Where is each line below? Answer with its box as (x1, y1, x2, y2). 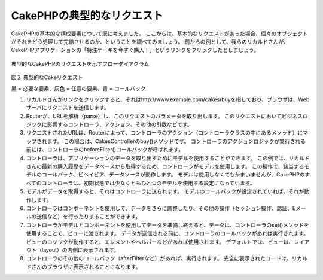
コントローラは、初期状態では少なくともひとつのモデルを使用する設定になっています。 (41, 179, 255, 187)
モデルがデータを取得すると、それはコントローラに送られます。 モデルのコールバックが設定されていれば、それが (26, 188, 304, 195)
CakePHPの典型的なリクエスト (11, 9, 164, 22)
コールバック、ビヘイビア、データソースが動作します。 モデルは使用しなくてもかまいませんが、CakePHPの (41, 171, 305, 178)
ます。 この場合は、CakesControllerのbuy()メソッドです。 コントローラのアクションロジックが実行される (47, 138, 306, 145)
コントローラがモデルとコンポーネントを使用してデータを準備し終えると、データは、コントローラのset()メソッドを (26, 221, 309, 229)
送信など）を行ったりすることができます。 (36, 213, 141, 220)
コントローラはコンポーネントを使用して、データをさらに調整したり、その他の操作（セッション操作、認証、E (26, 204, 296, 212)
